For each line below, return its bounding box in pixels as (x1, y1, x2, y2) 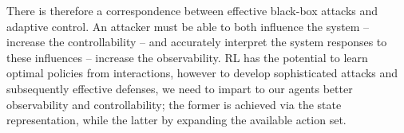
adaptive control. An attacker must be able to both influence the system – (6, 18, 370, 34)
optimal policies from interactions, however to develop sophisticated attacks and (6, 65, 398, 81)
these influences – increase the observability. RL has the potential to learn (6, 49, 368, 65)
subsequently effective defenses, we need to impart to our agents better (6, 80, 353, 96)
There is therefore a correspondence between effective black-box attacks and (6, 2, 378, 18)
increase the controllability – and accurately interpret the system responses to (6, 33, 387, 50)
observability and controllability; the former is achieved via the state (6, 96, 342, 112)
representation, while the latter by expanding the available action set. (6, 111, 347, 128)
